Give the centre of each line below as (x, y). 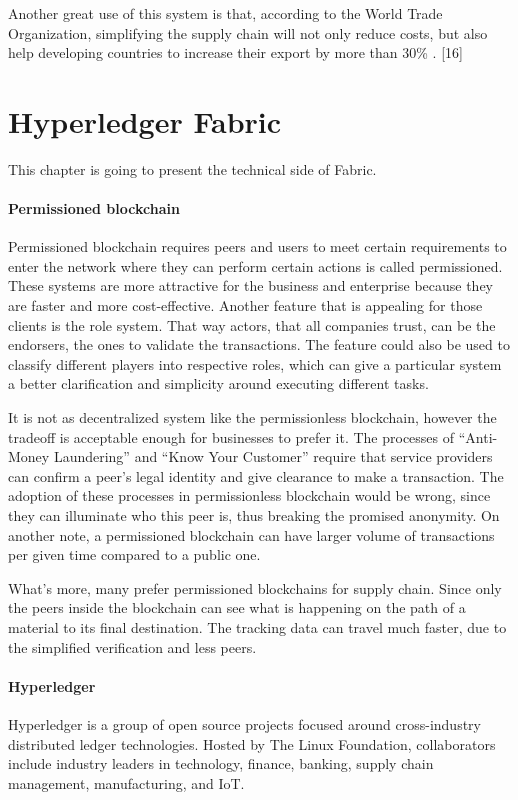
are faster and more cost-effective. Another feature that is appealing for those (245, 305)
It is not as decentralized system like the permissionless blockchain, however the (252, 417)
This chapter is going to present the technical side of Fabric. (192, 168)
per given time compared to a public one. (134, 554)
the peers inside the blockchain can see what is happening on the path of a (237, 607)
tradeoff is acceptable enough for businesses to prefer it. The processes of (231, 436)
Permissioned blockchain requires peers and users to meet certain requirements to (257, 246)
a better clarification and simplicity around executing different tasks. (218, 383)
